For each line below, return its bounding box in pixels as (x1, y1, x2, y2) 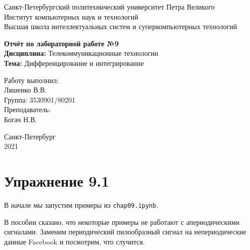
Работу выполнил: (4, 74, 59, 85)
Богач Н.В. (4, 114, 37, 124)
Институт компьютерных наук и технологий (4, 11, 138, 22)
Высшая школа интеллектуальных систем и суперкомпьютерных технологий (4, 21, 237, 32)
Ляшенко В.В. (4, 85, 47, 95)
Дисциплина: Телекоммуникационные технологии (4, 48, 158, 58)
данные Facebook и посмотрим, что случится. (4, 236, 145, 246)
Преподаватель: (4, 104, 51, 115)
